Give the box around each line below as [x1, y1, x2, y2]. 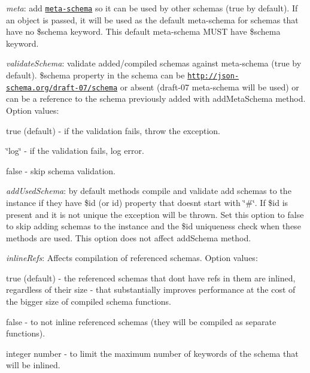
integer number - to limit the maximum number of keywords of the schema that [6, 347, 299, 359]
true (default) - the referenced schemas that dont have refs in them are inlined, [6, 271, 296, 284]
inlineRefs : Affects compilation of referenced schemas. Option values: [6, 251, 258, 264]
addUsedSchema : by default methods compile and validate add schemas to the [6, 184, 291, 197]
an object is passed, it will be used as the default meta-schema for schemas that [6, 13, 299, 26]
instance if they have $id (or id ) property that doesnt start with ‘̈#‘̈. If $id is [6, 196, 288, 208]
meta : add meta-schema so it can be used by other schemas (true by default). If [6, 2, 298, 14]
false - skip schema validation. [6, 164, 116, 177]
